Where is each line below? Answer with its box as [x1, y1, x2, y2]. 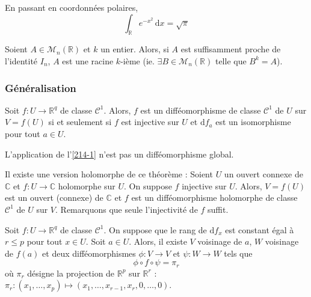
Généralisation [5, 80, 76, 95]
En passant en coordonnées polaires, [5, 1, 138, 13]
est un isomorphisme [215, 115, 291, 128]
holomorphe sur [58, 179, 115, 192]
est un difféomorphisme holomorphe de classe [131, 191, 298, 204]
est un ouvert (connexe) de [5, 191, 103, 204]
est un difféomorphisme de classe [140, 103, 261, 116]
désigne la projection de [27, 266, 115, 279]
